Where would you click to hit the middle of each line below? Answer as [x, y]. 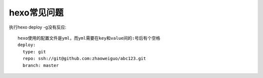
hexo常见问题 [36, 13]
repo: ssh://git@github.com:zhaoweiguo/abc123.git [84, 59]
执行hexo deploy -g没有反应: [38, 27]
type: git [34, 52]
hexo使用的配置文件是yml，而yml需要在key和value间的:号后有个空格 [89, 38]
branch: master [41, 65]
